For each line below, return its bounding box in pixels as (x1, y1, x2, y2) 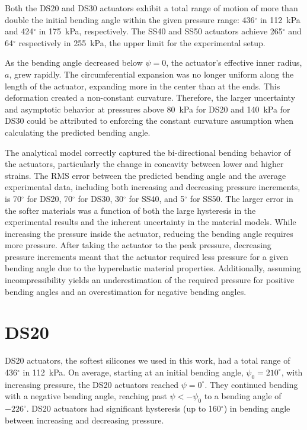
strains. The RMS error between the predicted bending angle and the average (5, 169, 286, 181)
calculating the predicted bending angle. (5, 126, 151, 138)
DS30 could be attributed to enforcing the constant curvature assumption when (5, 114, 294, 127)
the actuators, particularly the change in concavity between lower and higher (5, 158, 284, 170)
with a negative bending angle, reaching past (5, 390, 167, 402)
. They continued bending (204, 378, 298, 390)
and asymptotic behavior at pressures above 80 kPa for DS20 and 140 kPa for (5, 102, 290, 115)
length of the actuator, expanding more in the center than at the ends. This (5, 79, 280, 92)
